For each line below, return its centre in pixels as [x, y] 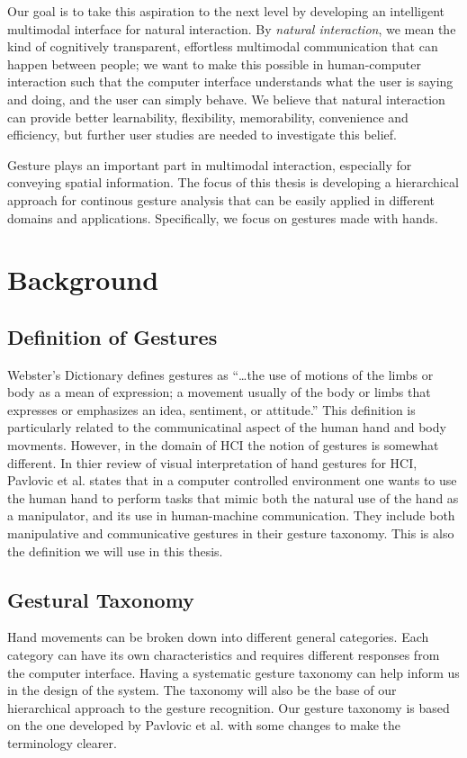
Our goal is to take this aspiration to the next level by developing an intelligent [226, 11]
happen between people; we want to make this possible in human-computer [214, 63]
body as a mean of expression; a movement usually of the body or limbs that [219, 392]
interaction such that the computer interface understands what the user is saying [230, 81]
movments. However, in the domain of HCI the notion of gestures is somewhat [223, 445]
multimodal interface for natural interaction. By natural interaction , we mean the [232, 28]
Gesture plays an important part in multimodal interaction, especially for [210, 164]
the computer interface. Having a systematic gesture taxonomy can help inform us [233, 672]
